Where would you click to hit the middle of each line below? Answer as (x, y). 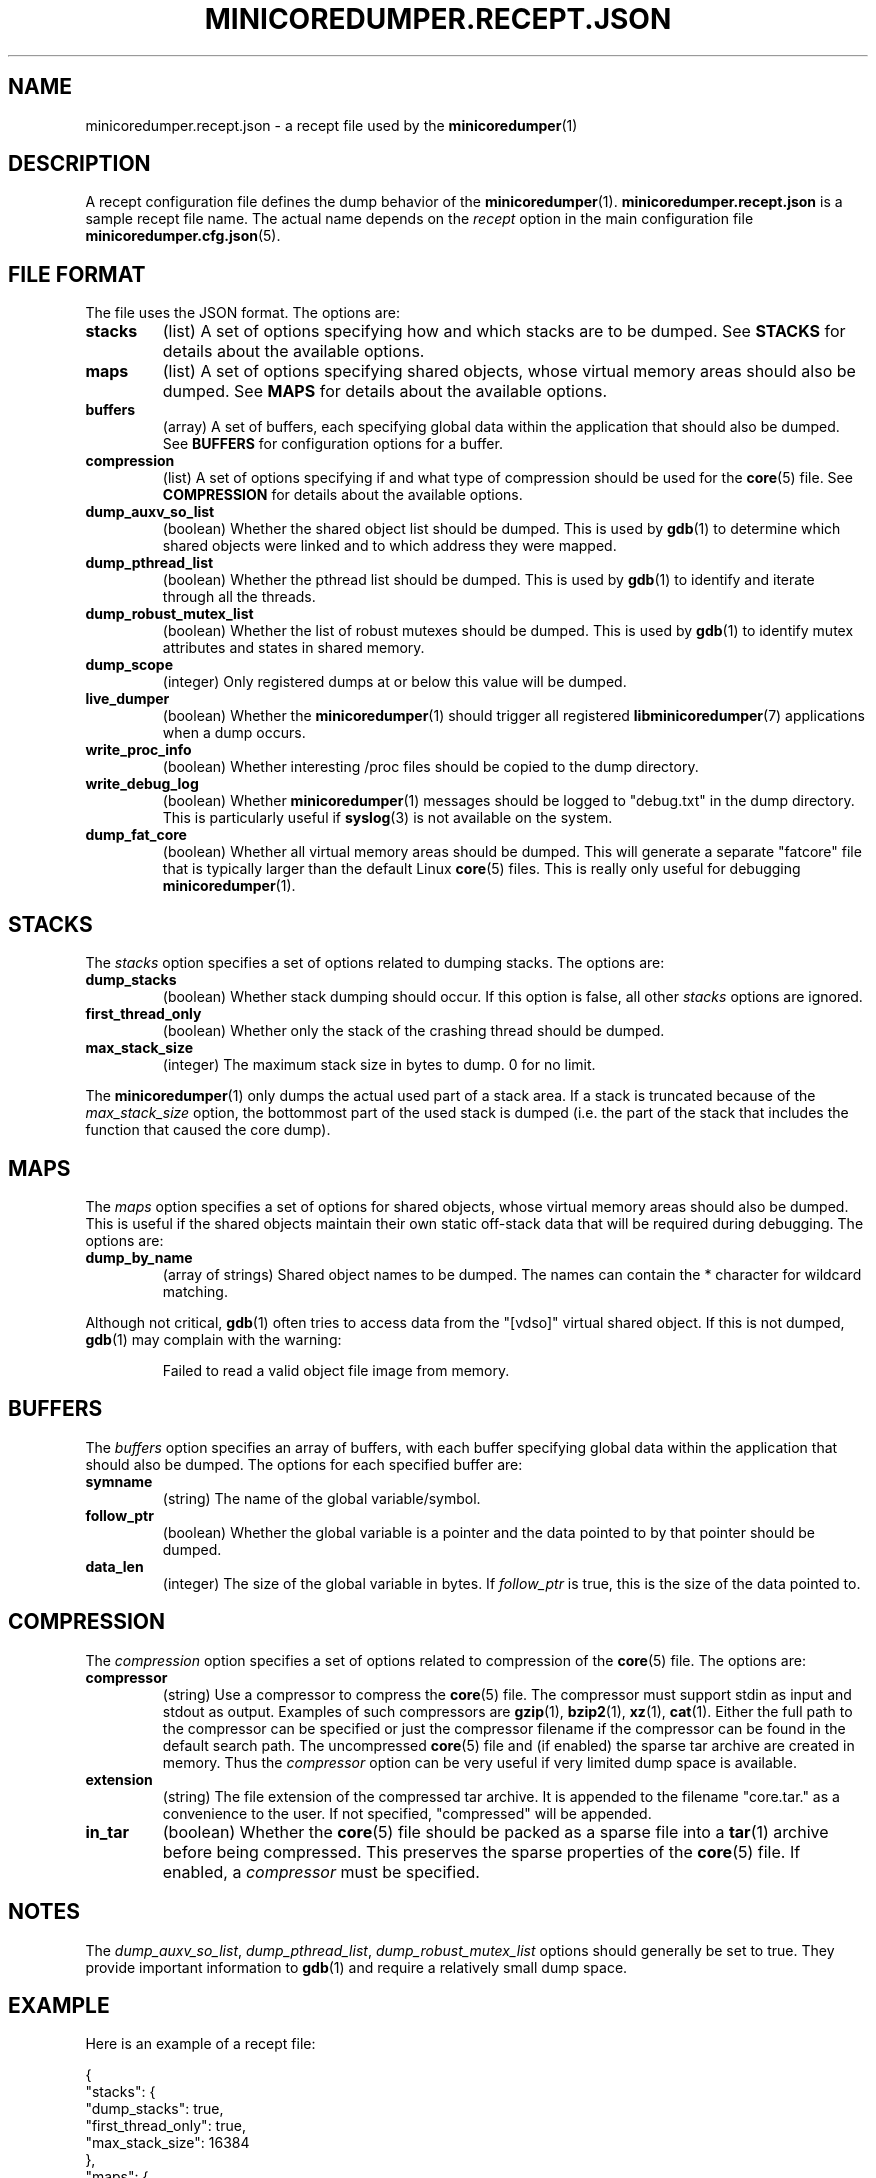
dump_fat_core (136, 835)
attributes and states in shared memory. (293, 648)
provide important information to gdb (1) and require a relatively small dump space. (356, 1967)
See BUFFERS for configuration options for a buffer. (332, 444)
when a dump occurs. (234, 733)
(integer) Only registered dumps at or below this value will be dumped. (394, 682)
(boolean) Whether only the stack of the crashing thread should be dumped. (413, 1031)
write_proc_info (138, 750)
